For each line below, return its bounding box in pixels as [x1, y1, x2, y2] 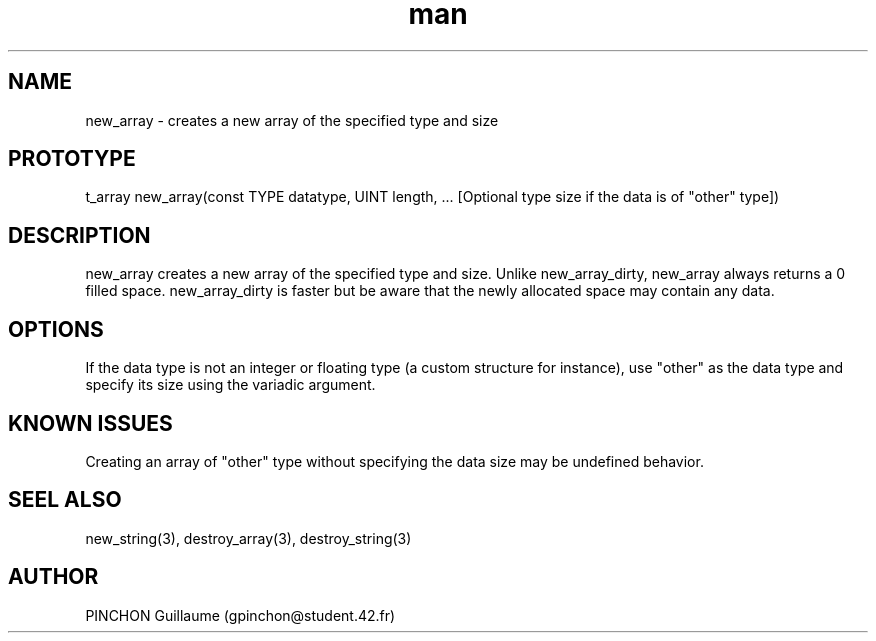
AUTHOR [8, 564, 99, 590]
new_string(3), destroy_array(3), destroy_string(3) [85, 529, 412, 547]
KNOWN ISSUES [8, 410, 173, 436]
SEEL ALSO [8, 487, 122, 513]
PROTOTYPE [8, 146, 136, 172]
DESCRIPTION [8, 222, 151, 248]
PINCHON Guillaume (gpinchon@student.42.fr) [85, 606, 396, 624]
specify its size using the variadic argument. [85, 376, 376, 394]
